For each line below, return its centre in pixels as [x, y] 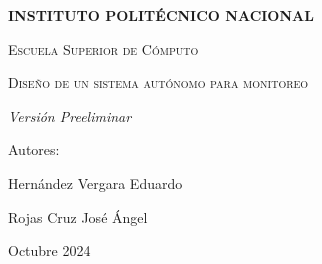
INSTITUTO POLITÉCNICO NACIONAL [161, 15]
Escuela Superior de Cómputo [103, 48]
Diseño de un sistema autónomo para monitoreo [158, 82]
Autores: [34, 149]
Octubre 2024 [49, 250]
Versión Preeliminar [70, 115]
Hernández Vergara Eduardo [95, 182]
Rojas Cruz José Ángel [78, 216]
